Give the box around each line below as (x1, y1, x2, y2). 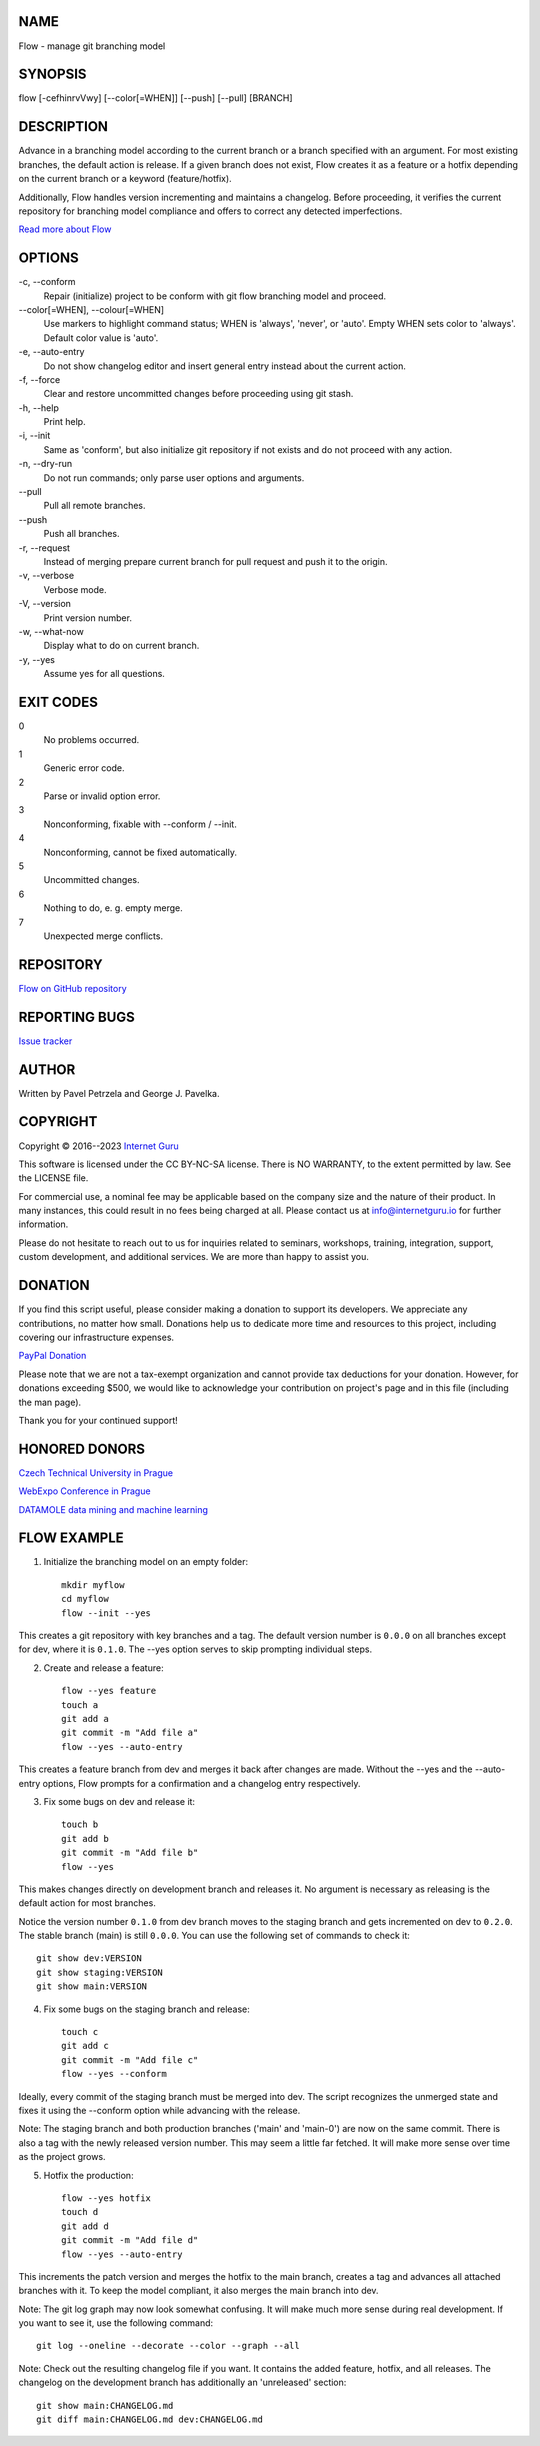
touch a (61, 1699, 99, 1710)
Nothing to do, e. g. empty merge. (43, 902, 184, 914)
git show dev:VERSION (36, 1953, 142, 1964)
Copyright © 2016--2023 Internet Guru (18, 1140, 179, 1152)
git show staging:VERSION (36, 1966, 164, 1978)
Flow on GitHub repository (18, 982, 127, 994)
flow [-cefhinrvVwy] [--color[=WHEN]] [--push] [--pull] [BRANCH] (18, 92, 293, 104)
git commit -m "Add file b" (61, 1847, 199, 1859)
